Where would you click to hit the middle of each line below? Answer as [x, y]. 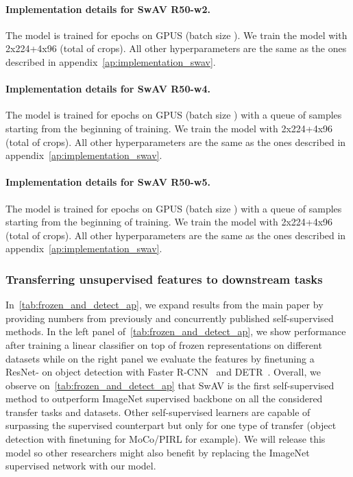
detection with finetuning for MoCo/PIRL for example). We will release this [166, 439]
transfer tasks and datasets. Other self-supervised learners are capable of [158, 412]
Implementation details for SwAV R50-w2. [108, 9]
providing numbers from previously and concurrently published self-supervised [170, 318]
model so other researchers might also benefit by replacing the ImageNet [158, 452]
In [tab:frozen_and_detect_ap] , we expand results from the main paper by [165, 305]
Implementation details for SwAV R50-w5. [108, 182]
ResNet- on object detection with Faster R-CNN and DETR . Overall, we [163, 372]
